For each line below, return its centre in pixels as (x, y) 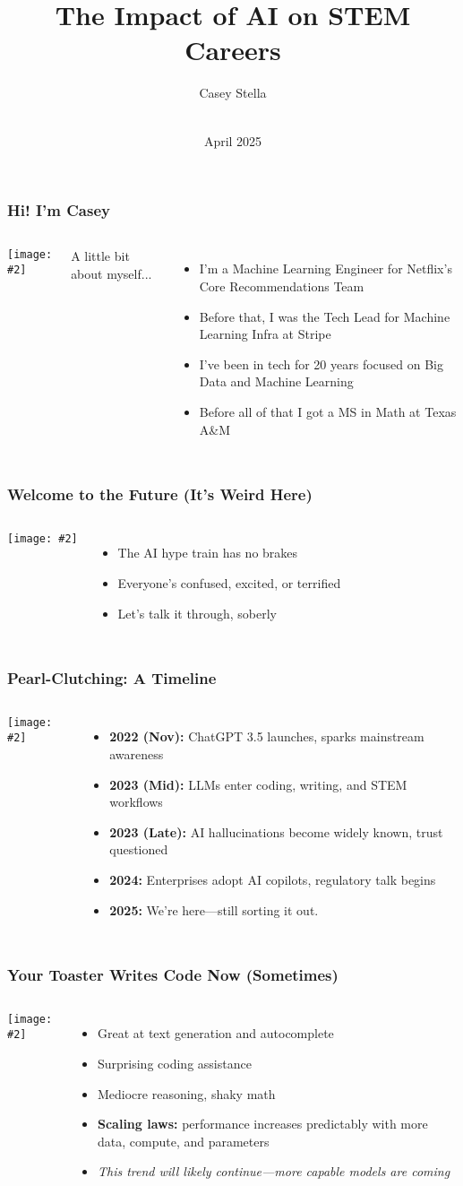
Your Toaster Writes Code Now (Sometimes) (173, 975)
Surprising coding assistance (174, 1063)
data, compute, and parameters (183, 1141)
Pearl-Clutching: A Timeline (112, 678)
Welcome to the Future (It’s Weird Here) (160, 494)
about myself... (111, 273)
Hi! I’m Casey (59, 210)
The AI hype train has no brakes (208, 553)
